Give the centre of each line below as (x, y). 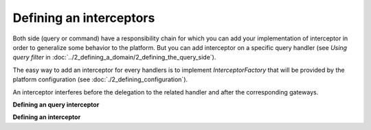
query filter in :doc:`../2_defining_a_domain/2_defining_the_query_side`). (114, 57)
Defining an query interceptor (56, 104)
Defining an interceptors (84, 18)
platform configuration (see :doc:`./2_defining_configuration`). (100, 79)
